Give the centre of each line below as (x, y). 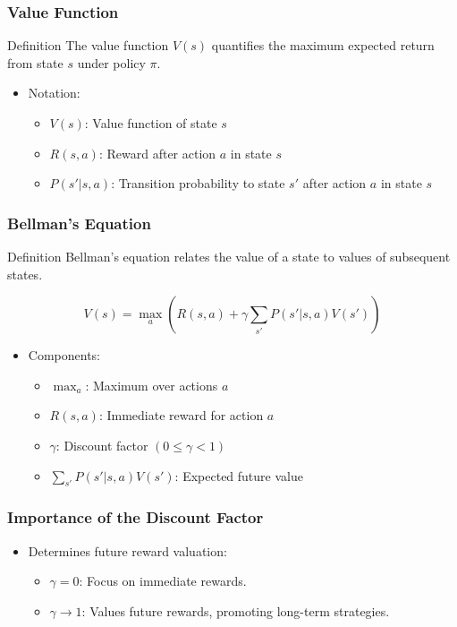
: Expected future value (239, 475)
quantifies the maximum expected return (323, 45)
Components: (64, 355)
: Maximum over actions (152, 385)
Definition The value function (88, 45)
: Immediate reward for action (181, 415)
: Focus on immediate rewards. (163, 581)
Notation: (54, 93)
